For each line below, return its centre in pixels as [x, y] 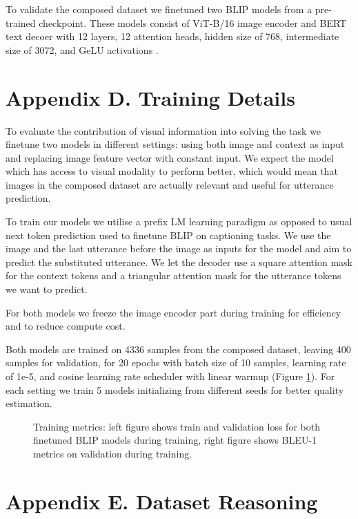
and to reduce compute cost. [66, 326]
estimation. [29, 403]
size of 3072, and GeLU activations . [82, 49]
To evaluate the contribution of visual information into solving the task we [163, 130]
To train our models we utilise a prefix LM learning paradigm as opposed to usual [179, 221]
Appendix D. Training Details [150, 97]
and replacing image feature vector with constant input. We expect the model [170, 157]
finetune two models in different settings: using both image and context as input [175, 144]
